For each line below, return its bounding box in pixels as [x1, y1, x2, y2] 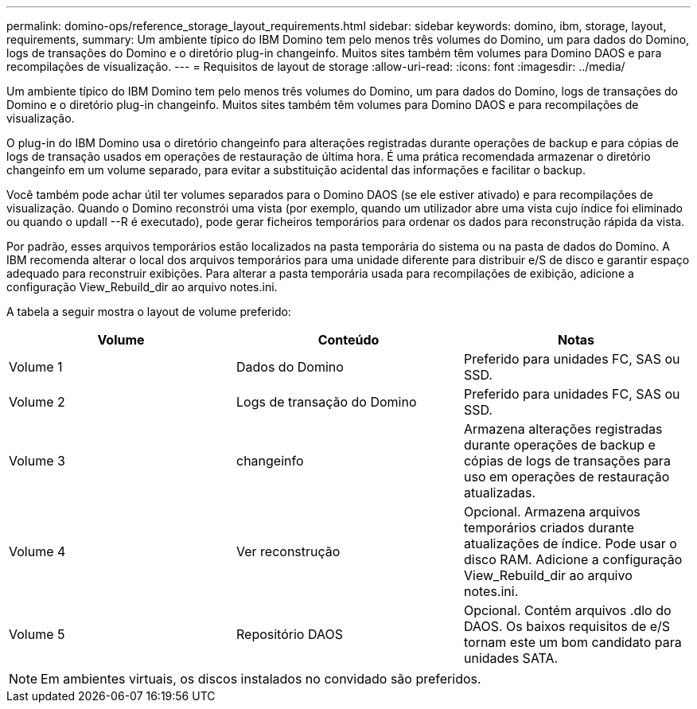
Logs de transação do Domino [236, 394, 417, 410]
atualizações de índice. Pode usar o [463, 536, 677, 551]
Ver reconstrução [236, 543, 341, 559]
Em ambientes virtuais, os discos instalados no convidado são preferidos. [41, 671, 481, 687]
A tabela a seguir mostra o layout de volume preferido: [6, 305, 291, 318]
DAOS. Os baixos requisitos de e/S [463, 618, 671, 634]
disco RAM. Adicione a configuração [463, 551, 683, 567]
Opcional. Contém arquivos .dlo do [463, 602, 672, 618]
